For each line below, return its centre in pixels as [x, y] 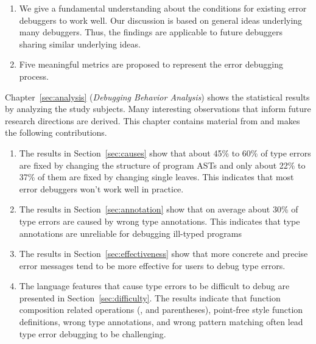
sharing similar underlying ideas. [80, 44]
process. [34, 76]
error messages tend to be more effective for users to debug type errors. [152, 265]
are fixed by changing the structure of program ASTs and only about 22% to [162, 165]
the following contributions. [56, 132]
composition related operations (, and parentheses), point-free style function [161, 310]
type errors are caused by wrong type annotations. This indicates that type [160, 221]
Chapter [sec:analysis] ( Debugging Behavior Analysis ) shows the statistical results [157, 97]
